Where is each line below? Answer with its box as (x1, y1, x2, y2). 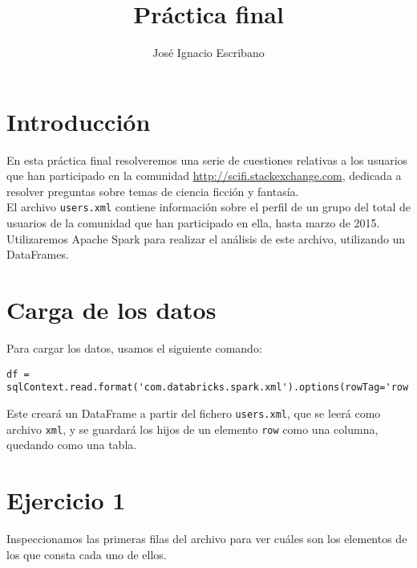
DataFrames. (6, 246, 69, 263)
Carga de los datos (6, 293, 217, 326)
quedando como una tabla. (6, 436, 137, 453)
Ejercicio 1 (6, 484, 126, 516)
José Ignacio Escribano (152, 44, 265, 61)
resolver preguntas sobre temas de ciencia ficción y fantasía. (6, 182, 299, 199)
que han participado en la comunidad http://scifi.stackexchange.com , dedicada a (6, 167, 402, 184)
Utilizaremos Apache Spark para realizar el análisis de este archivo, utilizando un (6, 230, 406, 247)
